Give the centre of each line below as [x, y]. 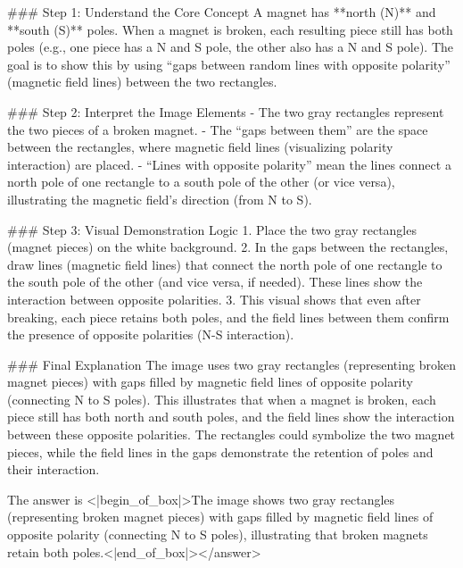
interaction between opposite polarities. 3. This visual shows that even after [214, 299]
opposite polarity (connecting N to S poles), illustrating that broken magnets [218, 535]
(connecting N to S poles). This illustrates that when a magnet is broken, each [222, 399]
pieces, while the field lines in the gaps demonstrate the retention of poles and [220, 451]
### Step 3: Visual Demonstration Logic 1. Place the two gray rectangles [212, 229]
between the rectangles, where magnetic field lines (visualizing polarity [200, 147]
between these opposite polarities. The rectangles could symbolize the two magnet [231, 434]
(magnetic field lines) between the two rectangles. [142, 82]
